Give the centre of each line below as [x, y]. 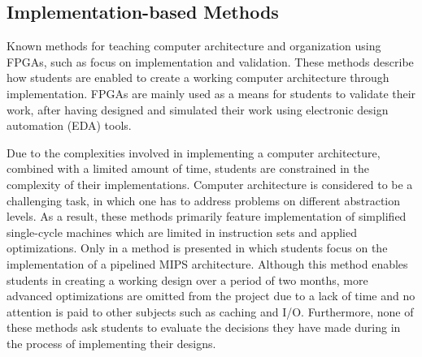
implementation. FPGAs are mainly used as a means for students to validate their [211, 93]
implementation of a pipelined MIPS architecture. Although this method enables [207, 263]
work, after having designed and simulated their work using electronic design [198, 109]
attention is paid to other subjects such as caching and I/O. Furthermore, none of [210, 311]
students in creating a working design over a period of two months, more [187, 280]
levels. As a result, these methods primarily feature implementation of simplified [207, 216]
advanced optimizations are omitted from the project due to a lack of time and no [211, 296]
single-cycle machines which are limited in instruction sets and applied [182, 232]
